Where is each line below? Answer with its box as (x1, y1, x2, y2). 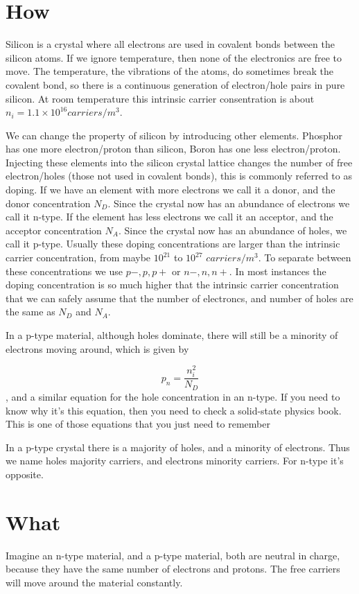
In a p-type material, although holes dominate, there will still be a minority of (6, 328, 338, 342)
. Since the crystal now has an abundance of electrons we (107, 195, 350, 210)
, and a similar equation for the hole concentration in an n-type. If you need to (6, 389, 340, 403)
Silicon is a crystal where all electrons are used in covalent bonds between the (6, 37, 335, 51)
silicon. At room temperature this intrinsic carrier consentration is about (6, 91, 315, 105)
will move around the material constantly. (6, 575, 183, 589)
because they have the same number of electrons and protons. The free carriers (6, 561, 340, 576)
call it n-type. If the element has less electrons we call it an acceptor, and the (6, 209, 333, 224)
